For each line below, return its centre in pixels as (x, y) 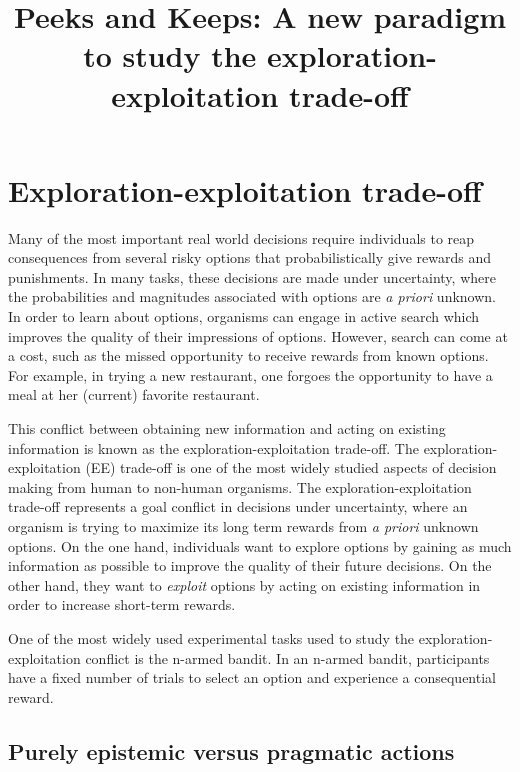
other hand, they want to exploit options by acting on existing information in (244, 584)
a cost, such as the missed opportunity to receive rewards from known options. (248, 355)
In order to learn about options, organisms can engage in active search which (244, 316)
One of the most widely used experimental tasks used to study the (211, 637)
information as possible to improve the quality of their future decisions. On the (250, 565)
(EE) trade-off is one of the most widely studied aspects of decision (291, 467)
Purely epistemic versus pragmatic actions (231, 750)
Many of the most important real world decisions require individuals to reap (241, 237)
